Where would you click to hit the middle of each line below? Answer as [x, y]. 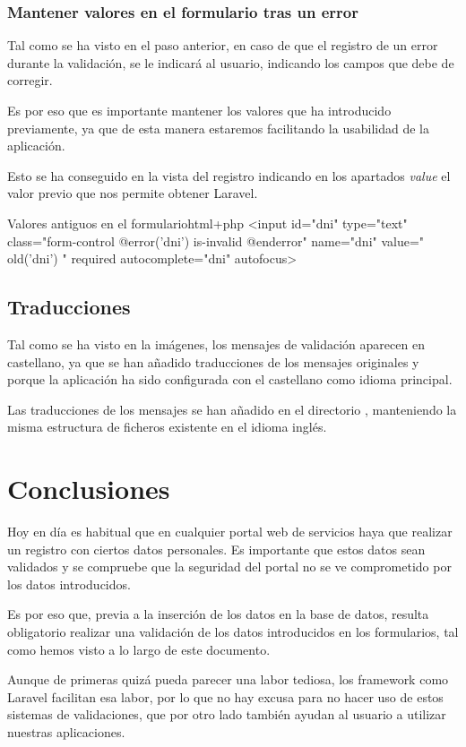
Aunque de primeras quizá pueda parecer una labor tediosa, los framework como [228, 679]
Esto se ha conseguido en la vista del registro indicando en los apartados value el [229, 175]
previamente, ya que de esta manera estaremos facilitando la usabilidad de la [218, 128]
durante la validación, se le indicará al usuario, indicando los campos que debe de [231, 62]
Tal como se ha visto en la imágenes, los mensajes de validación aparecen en [216, 343]
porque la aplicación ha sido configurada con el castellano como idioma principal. [230, 379]
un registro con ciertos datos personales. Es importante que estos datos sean [216, 549]
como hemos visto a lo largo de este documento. [139, 649]
